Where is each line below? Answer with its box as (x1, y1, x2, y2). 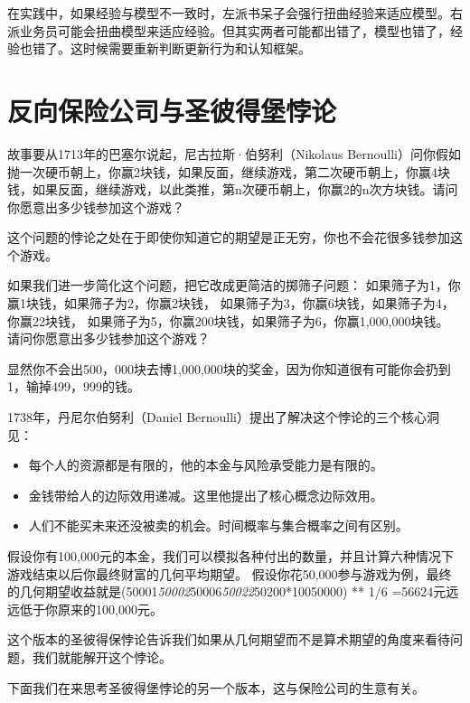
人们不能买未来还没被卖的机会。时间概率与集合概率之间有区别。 (28, 516, 409, 535)
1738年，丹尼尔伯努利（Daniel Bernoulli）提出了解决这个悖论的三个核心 (7, 408, 427, 426)
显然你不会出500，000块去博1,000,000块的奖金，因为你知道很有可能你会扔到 (7, 359, 451, 378)
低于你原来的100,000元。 (19, 599, 163, 618)
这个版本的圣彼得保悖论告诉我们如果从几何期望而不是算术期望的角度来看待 (7, 630, 450, 649)
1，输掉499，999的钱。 (7, 377, 140, 396)
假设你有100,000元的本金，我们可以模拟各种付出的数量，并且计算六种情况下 (7, 547, 454, 565)
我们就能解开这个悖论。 (32, 647, 172, 666)
